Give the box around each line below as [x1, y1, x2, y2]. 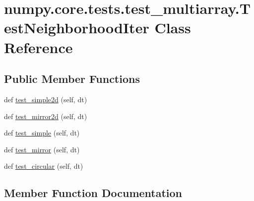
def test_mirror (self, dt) [4, 144, 80, 154]
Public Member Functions [4, 71, 140, 86]
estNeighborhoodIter [4, 17, 149, 38]
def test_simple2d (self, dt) [4, 94, 87, 104]
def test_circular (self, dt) [4, 161, 83, 171]
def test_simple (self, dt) [4, 128, 80, 138]
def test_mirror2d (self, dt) [4, 111, 87, 121]
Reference [4, 37, 73, 57]
